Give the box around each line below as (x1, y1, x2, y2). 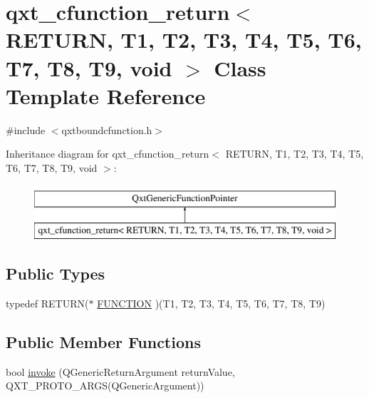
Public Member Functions (6, 330, 201, 352)
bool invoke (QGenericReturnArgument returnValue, (6, 364, 235, 379)
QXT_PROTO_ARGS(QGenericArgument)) (6, 378, 204, 393)
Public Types (6, 262, 105, 285)
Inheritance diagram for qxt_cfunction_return (6, 146, 209, 161)
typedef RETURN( (6, 295, 89, 310)
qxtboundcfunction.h (61, 122, 152, 137)
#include (6, 122, 46, 137)
